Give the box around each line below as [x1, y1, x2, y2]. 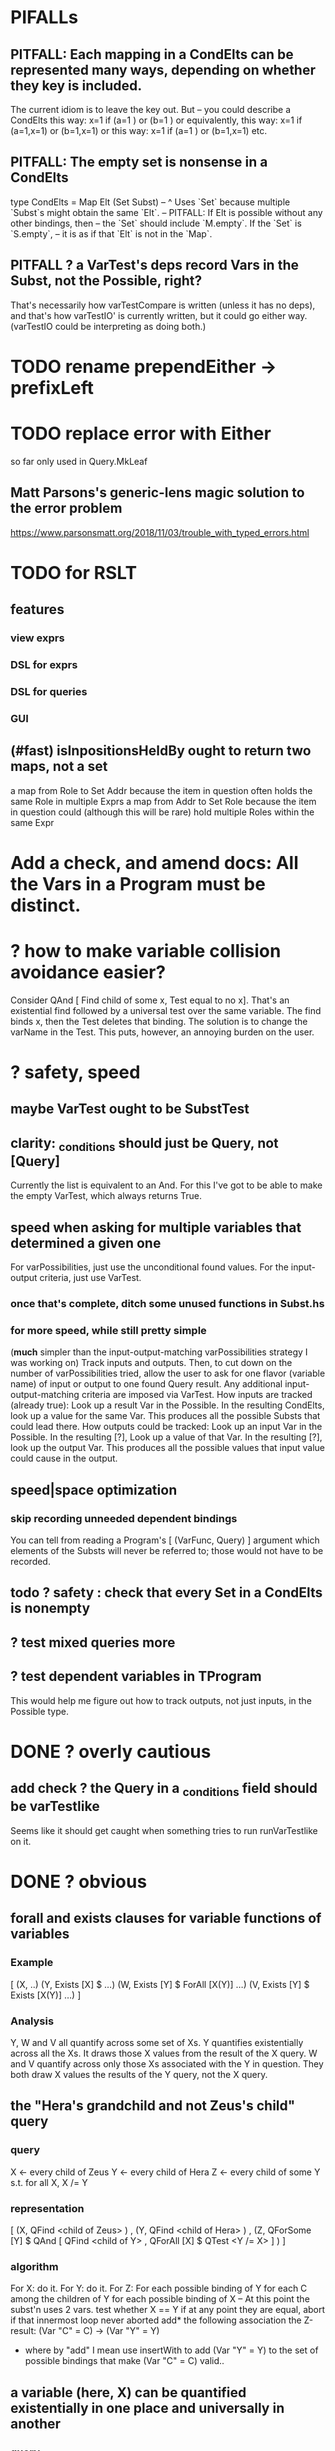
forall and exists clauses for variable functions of [10, 1910, 322, 1927]
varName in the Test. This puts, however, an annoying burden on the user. [10, 1026, 315, 1038]
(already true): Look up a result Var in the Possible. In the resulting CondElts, [10, 1399, 325, 1411]
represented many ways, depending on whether [10, 61, 317, 78]
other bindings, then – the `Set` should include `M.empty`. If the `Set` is [10, 217, 302, 229]
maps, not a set [10, 758, 108, 775]
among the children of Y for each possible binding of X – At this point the [10, 2293, 310, 2305]
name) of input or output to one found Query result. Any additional [10, 1378, 283, 1390]
